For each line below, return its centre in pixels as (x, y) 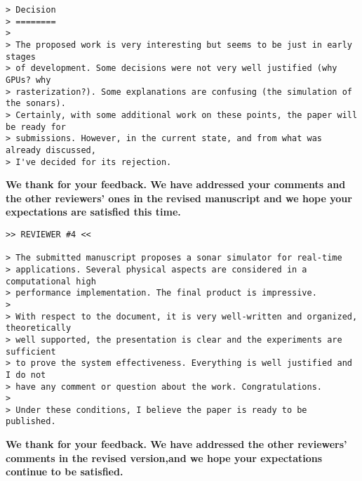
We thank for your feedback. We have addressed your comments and (176, 184)
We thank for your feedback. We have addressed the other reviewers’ (176, 444)
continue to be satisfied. (65, 472)
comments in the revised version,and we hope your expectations (164, 457)
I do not (26, 375)
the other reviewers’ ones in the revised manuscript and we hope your (179, 198)
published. (31, 422)
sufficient (31, 351)
